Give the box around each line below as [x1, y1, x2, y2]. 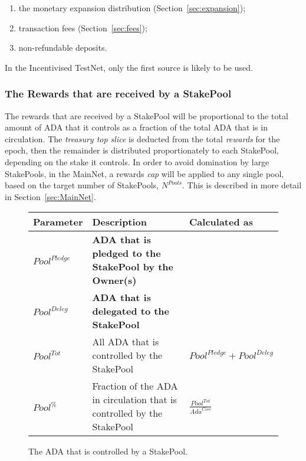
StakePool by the [92, 260, 173, 274]
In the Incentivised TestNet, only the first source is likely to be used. [5, 61, 253, 73]
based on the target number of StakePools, [5, 179, 159, 191]
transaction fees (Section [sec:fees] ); [18, 21, 147, 34]
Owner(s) [92, 273, 137, 287]
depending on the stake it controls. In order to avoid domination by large [5, 155, 269, 168]
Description [92, 215, 147, 229]
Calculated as [189, 215, 253, 229]
